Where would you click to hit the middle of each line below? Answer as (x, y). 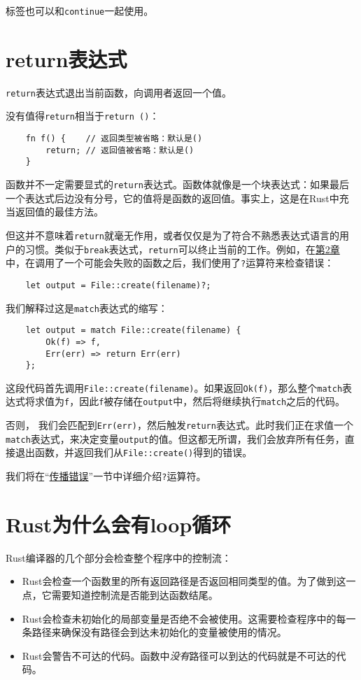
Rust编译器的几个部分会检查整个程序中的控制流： (119, 557)
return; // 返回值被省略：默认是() (120, 150)
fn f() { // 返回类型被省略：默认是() (114, 139)
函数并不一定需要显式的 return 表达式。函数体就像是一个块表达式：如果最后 (177, 184)
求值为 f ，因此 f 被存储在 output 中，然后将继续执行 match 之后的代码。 (190, 401)
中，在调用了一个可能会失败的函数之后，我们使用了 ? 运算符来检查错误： (170, 263)
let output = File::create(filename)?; (118, 285)
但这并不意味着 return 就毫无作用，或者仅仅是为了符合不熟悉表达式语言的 (172, 235)
